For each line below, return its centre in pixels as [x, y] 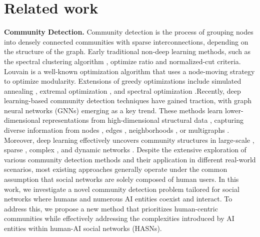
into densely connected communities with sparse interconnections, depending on [126, 41]
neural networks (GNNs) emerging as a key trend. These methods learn [113, 110]
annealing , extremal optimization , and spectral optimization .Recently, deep [122, 90]
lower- [234, 110]
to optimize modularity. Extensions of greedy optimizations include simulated [123, 81]
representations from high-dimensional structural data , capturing [143, 120]
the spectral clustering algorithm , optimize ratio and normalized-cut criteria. [122, 61]
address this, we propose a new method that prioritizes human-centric [111, 208]
